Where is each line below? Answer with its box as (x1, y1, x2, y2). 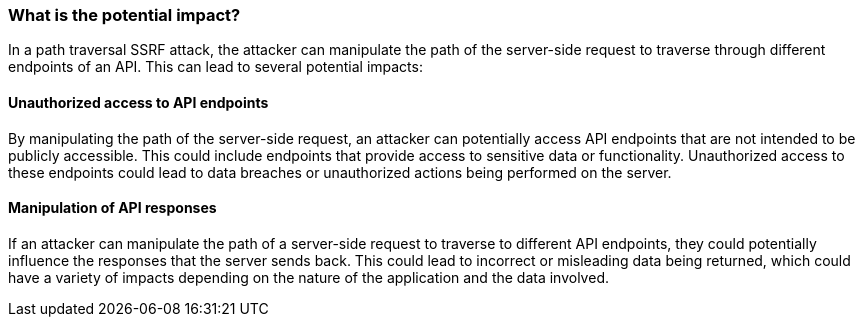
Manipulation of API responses (8, 199, 217, 217)
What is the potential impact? (8, 5, 241, 25)
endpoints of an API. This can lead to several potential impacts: (8, 58, 423, 76)
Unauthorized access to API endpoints (8, 93, 269, 111)
